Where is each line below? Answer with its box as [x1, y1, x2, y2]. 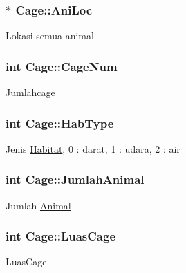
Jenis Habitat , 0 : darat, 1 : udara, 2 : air [6, 141, 180, 156]
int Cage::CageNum [6, 57, 118, 75]
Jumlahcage [6, 85, 55, 100]
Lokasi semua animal [6, 28, 94, 43]
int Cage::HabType [6, 114, 114, 131]
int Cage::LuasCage [6, 227, 116, 245]
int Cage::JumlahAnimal [6, 171, 145, 188]
